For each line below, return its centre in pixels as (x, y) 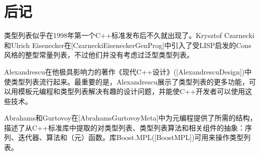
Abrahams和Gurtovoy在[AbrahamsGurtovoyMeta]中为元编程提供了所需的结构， (131, 118)
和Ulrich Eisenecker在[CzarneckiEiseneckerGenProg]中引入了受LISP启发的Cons (128, 45)
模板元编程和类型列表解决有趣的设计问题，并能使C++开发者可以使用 (131, 91)
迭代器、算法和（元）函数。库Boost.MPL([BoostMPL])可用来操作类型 (131, 137)
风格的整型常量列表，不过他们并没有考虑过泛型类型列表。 (99, 55)
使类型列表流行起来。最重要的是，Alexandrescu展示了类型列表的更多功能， (126, 81)
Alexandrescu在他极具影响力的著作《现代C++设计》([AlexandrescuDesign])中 (128, 71)
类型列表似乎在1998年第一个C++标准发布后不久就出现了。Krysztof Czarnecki (129, 35)
